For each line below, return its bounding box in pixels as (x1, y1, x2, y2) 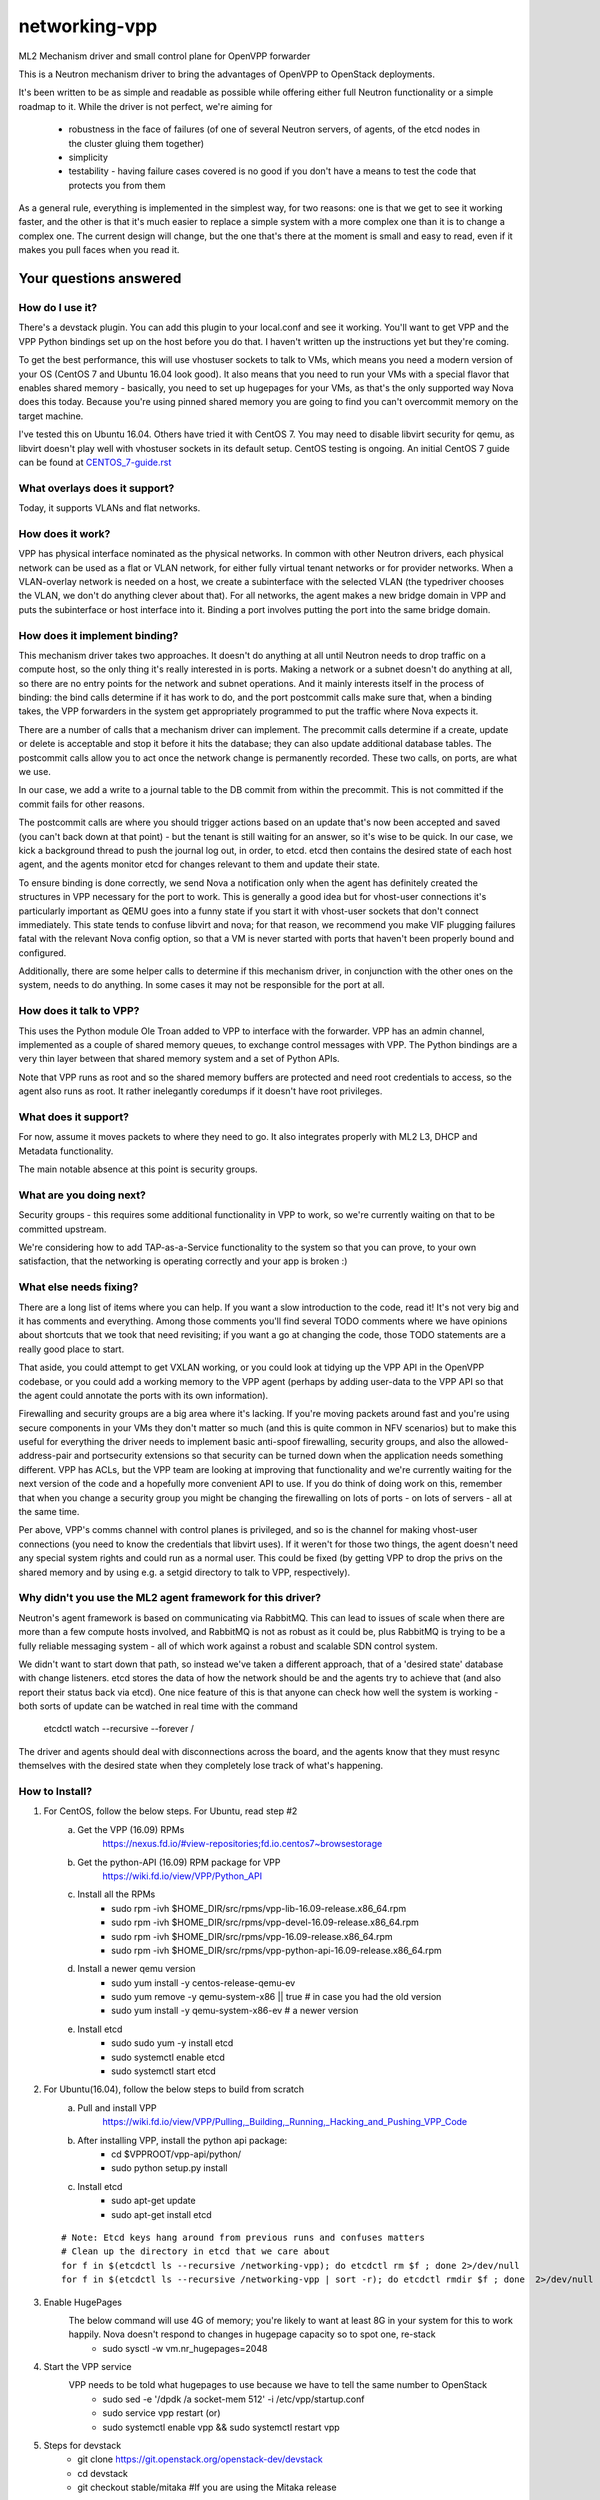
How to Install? (18, 1785, 93, 1799)
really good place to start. (18, 1343, 125, 1355)
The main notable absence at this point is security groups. (18, 1163, 259, 1175)
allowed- (472, 1436, 509, 1448)
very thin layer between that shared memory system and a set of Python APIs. (18, 1053, 340, 1065)
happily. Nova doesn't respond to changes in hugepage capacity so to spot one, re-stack (68, 2328, 436, 2340)
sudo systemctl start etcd (111, 2065, 217, 2077)
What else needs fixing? (18, 1280, 139, 1294)
